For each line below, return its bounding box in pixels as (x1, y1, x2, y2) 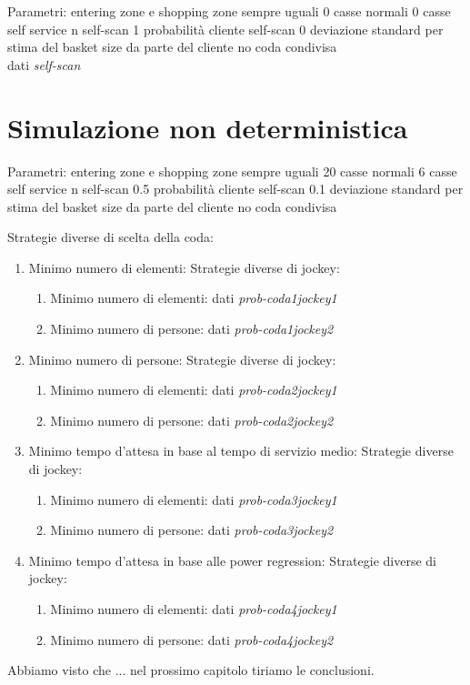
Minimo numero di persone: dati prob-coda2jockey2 (50, 410, 334, 429)
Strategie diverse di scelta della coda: (7, 227, 214, 247)
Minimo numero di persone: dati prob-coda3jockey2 (50, 520, 334, 539)
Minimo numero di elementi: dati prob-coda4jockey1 (50, 599, 337, 618)
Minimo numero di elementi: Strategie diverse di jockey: (28, 257, 340, 277)
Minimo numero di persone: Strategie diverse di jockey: (28, 349, 336, 368)
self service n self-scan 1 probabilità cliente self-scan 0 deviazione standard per (7, 19, 444, 38)
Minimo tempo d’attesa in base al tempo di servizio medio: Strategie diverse (28, 441, 454, 460)
